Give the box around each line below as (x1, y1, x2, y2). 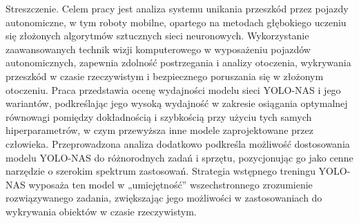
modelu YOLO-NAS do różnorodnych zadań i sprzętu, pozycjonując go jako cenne (6, 150, 353, 164)
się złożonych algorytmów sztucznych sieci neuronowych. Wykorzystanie (6, 28, 309, 43)
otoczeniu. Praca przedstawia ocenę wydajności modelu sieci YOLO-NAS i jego (6, 82, 341, 97)
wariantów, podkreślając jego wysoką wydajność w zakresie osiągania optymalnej (6, 96, 348, 110)
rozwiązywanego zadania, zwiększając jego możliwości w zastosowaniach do (6, 191, 322, 205)
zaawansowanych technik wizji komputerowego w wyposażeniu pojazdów (6, 41, 311, 56)
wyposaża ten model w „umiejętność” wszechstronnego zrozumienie (28, 177, 313, 191)
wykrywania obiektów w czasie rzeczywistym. (6, 204, 197, 218)
